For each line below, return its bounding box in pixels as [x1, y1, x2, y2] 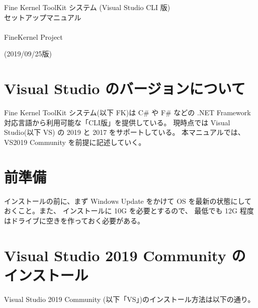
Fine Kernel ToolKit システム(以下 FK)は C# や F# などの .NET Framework [4, 107, 251, 118]
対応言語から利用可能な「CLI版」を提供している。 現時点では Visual [4, 117, 230, 127]
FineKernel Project [4, 31, 63, 42]
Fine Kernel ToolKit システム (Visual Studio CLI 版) [4, 2, 170, 12]
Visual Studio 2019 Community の [4, 245, 246, 265]
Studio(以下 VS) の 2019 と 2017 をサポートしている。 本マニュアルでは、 [4, 127, 245, 137]
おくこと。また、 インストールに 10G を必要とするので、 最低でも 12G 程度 [4, 205, 254, 216]
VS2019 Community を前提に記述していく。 [4, 136, 146, 147]
